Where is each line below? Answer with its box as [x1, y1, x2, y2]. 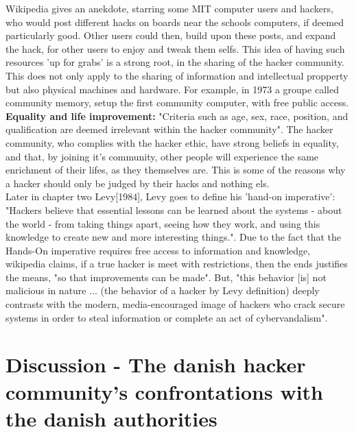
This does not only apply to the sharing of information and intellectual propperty [5, 68, 349, 82]
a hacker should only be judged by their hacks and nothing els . [5, 176, 270, 190]
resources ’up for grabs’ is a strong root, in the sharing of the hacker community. [5, 55, 344, 69]
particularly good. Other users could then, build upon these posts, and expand [5, 28, 336, 43]
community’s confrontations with [5, 377, 324, 405]
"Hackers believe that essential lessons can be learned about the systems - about [5, 202, 342, 217]
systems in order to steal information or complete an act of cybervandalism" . [5, 310, 328, 324]
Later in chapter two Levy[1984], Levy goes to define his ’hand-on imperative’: [5, 189, 335, 204]
